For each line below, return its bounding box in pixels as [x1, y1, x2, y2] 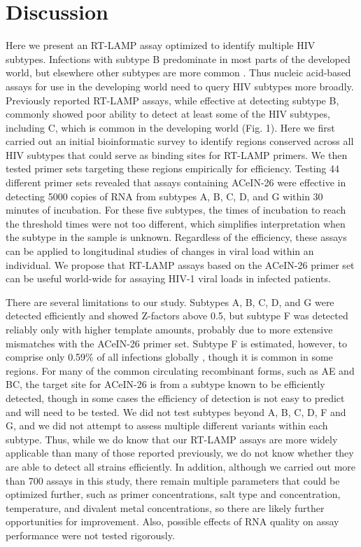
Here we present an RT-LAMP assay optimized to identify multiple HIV [6, 38, 316, 53]
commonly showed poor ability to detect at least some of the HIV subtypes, [6, 106, 330, 121]
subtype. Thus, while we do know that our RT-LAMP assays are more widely [6, 431, 338, 446]
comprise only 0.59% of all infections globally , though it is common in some [6, 349, 333, 364]
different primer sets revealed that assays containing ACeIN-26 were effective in [6, 175, 346, 190]
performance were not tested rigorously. [6, 527, 175, 542]
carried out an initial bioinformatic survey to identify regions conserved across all [6, 134, 354, 148]
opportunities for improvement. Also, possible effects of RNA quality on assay [6, 514, 339, 529]
